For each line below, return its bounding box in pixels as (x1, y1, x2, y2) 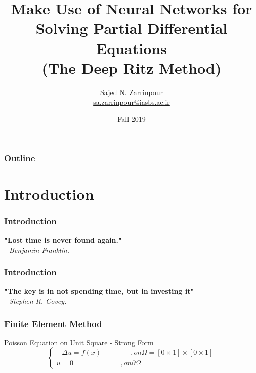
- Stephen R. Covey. (4, 295, 67, 306)
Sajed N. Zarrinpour (100, 86, 163, 97)
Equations (96, 37, 167, 58)
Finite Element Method (4, 317, 102, 330)
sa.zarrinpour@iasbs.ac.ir (93, 97, 170, 107)
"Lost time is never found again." (4, 234, 122, 245)
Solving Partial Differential (35, 18, 228, 38)
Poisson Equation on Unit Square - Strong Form (4, 337, 154, 347)
